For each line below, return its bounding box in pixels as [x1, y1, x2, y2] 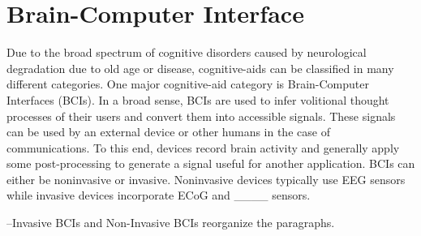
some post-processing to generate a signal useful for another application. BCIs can [6, 155, 415, 172]
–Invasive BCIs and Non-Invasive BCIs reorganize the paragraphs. [6, 214, 335, 231]
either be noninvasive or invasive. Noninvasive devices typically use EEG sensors [6, 170, 406, 187]
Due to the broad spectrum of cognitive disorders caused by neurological [6, 44, 367, 61]
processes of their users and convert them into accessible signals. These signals [6, 107, 396, 124]
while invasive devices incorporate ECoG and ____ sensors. [6, 187, 311, 204]
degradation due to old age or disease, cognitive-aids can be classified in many [6, 59, 394, 76]
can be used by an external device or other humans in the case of [6, 123, 330, 140]
